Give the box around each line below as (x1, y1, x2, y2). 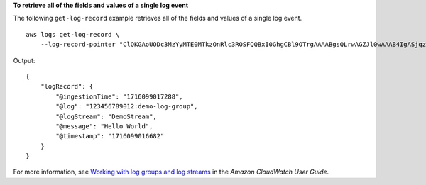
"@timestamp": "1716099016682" (55, 132, 165, 140)
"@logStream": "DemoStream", (55, 112, 158, 120)
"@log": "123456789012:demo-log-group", (55, 103, 198, 111)
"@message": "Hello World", (55, 122, 153, 130)
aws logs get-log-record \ (26, 30, 120, 38)
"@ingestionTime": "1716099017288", (55, 92, 184, 101)
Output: (13, 56, 35, 65)
